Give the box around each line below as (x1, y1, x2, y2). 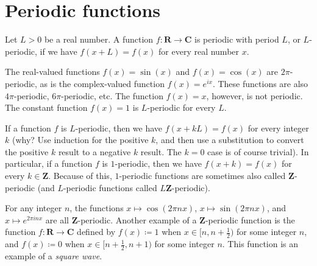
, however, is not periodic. (206, 89, 303, 102)
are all (45, 213, 69, 226)
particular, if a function (5, 157, 93, 170)
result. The (140, 145, 182, 158)
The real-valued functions (5, 65, 100, 78)
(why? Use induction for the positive (12, 133, 149, 146)
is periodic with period (194, 33, 279, 46)
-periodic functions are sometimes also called (119, 169, 286, 182)
